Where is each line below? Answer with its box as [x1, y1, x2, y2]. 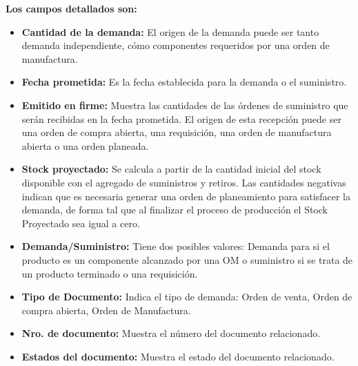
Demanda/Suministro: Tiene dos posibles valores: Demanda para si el [21, 239, 330, 253]
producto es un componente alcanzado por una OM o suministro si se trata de [21, 252, 353, 267]
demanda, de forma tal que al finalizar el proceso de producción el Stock [21, 202, 328, 217]
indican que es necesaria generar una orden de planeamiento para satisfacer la [21, 189, 350, 203]
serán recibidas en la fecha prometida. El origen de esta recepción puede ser [21, 111, 341, 126]
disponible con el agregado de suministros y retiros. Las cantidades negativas [21, 175, 346, 189]
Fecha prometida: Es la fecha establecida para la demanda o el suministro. [21, 75, 347, 89]
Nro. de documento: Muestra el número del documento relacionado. [21, 326, 321, 340]
